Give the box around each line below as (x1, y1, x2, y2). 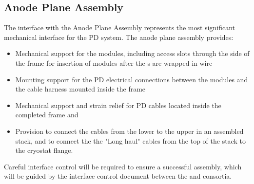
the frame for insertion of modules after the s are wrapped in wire (15, 57, 213, 68)
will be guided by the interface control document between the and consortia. (4, 171, 232, 181)
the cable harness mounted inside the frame (15, 84, 146, 94)
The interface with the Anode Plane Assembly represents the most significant (4, 22, 235, 33)
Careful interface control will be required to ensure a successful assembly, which (4, 161, 242, 171)
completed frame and (15, 110, 78, 120)
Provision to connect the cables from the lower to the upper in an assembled (15, 126, 244, 136)
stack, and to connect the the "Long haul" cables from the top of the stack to (15, 135, 246, 146)
